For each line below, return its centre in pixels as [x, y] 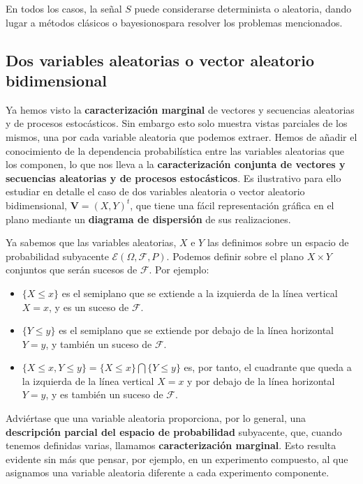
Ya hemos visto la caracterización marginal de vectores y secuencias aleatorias [180, 109]
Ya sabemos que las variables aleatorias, [91, 242]
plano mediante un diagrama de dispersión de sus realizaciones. [148, 219]
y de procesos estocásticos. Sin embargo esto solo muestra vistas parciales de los [177, 123]
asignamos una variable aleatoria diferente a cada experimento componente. [168, 472]
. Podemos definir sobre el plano [235, 256]
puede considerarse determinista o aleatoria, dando [243, 8]
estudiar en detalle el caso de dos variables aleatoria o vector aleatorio [155, 191]
